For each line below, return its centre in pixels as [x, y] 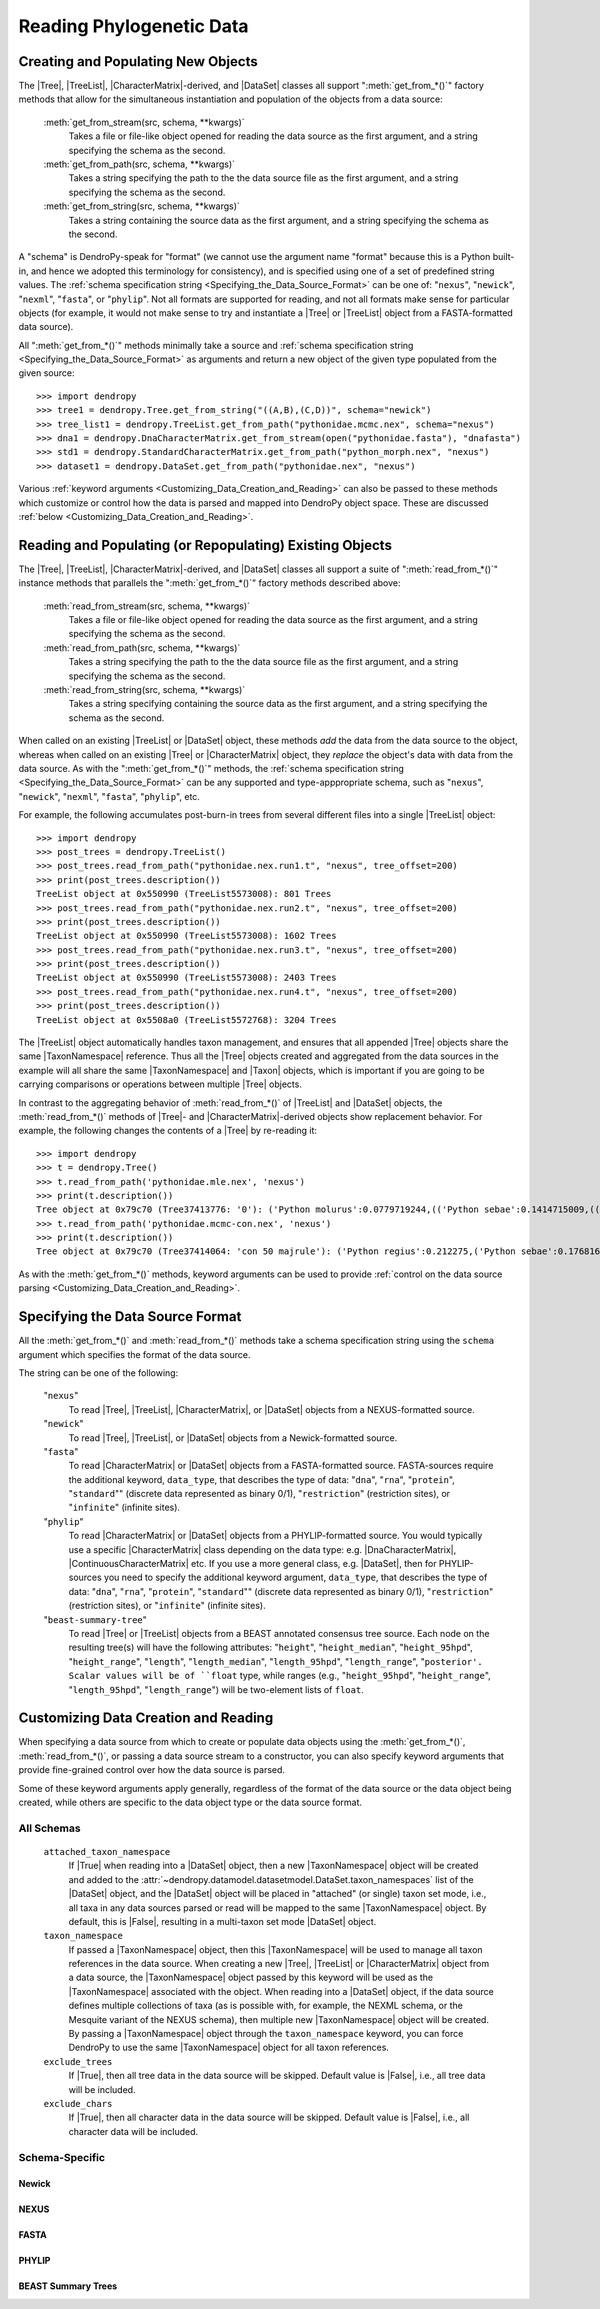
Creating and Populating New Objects [138, 61]
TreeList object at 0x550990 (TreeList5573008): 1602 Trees [186, 936]
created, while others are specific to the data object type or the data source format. [190, 1802]
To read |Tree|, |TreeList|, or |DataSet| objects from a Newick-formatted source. [233, 1437]
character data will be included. [133, 2131]
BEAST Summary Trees [68, 2286]
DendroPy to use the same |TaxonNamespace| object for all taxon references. [229, 2047]
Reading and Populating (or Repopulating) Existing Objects [205, 545]
